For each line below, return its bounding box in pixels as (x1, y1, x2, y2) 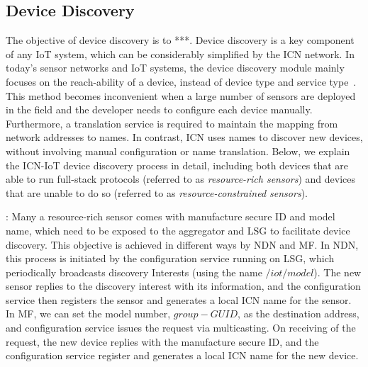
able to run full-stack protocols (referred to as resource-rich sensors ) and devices (6, 171, 356, 186)
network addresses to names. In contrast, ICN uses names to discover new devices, (6, 130, 363, 145)
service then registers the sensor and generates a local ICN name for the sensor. (6, 292, 352, 307)
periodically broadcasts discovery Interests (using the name (6, 264, 262, 279)
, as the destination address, (238, 306, 359, 321)
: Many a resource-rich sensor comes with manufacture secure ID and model (6, 209, 335, 224)
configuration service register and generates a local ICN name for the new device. (6, 348, 359, 363)
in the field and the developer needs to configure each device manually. (6, 102, 313, 117)
